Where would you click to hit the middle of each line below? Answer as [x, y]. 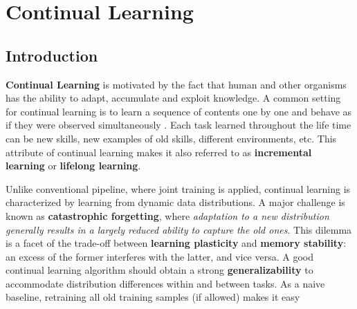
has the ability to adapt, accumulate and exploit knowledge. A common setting [173, 98]
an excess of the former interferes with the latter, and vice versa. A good [160, 256]
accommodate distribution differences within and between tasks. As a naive [165, 283]
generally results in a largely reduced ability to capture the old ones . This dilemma [179, 229]
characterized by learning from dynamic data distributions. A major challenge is [175, 202]
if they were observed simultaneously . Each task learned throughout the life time [178, 125]
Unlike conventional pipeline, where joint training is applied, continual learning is [178, 188]
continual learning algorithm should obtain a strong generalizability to [159, 270]
